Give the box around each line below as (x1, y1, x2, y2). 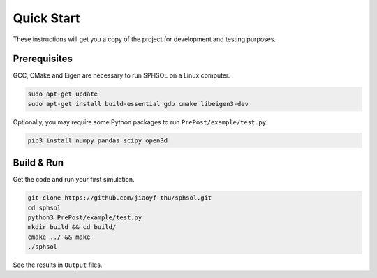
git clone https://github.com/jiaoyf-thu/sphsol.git (27, 194, 212, 202)
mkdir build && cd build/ (27, 224, 117, 231)
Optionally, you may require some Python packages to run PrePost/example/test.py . (13, 117, 268, 126)
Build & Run (13, 157, 64, 169)
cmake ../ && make (27, 233, 91, 241)
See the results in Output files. (13, 261, 103, 269)
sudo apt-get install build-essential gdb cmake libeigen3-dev (27, 100, 249, 108)
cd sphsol (27, 203, 61, 212)
